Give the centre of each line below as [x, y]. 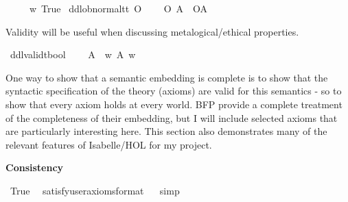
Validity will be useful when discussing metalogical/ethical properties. [152, 31]
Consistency [35, 167]
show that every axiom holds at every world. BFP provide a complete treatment [174, 104]
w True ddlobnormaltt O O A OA [118, 8]
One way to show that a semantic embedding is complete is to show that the [167, 77]
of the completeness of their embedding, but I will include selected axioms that [172, 117]
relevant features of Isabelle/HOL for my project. [109, 144]
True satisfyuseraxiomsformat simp [95, 190]
